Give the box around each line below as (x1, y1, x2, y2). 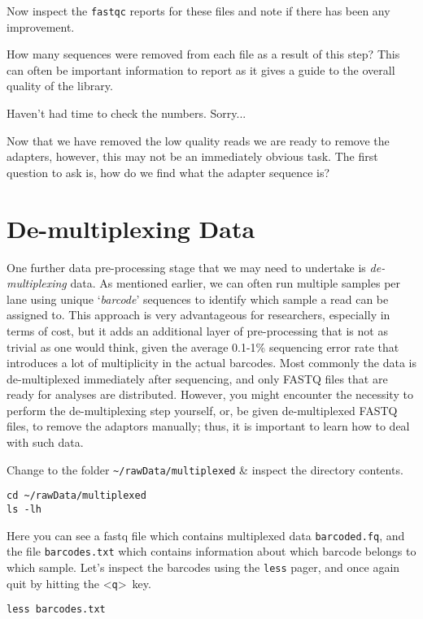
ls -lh (7, 503, 41, 515)
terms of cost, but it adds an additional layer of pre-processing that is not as (7, 322, 388, 339)
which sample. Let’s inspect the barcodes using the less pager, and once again (7, 558, 400, 575)
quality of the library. (7, 77, 113, 94)
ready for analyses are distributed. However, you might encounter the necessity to (7, 386, 413, 403)
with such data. (7, 434, 84, 451)
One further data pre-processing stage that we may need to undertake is (7, 258, 366, 275)
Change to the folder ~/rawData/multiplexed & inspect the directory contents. (7, 461, 403, 478)
